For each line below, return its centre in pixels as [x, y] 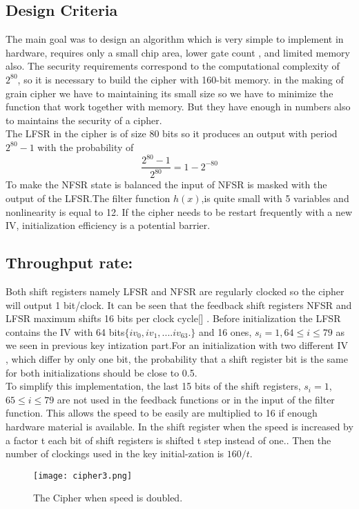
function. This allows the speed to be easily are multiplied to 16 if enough [162, 413]
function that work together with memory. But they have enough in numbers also [178, 107]
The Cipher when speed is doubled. [108, 498]
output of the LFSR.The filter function [88, 198]
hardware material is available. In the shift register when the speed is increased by [179, 426]
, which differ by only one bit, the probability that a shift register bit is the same [177, 359]
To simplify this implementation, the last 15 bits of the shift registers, [153, 386]
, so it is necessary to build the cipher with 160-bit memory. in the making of [181, 79]
